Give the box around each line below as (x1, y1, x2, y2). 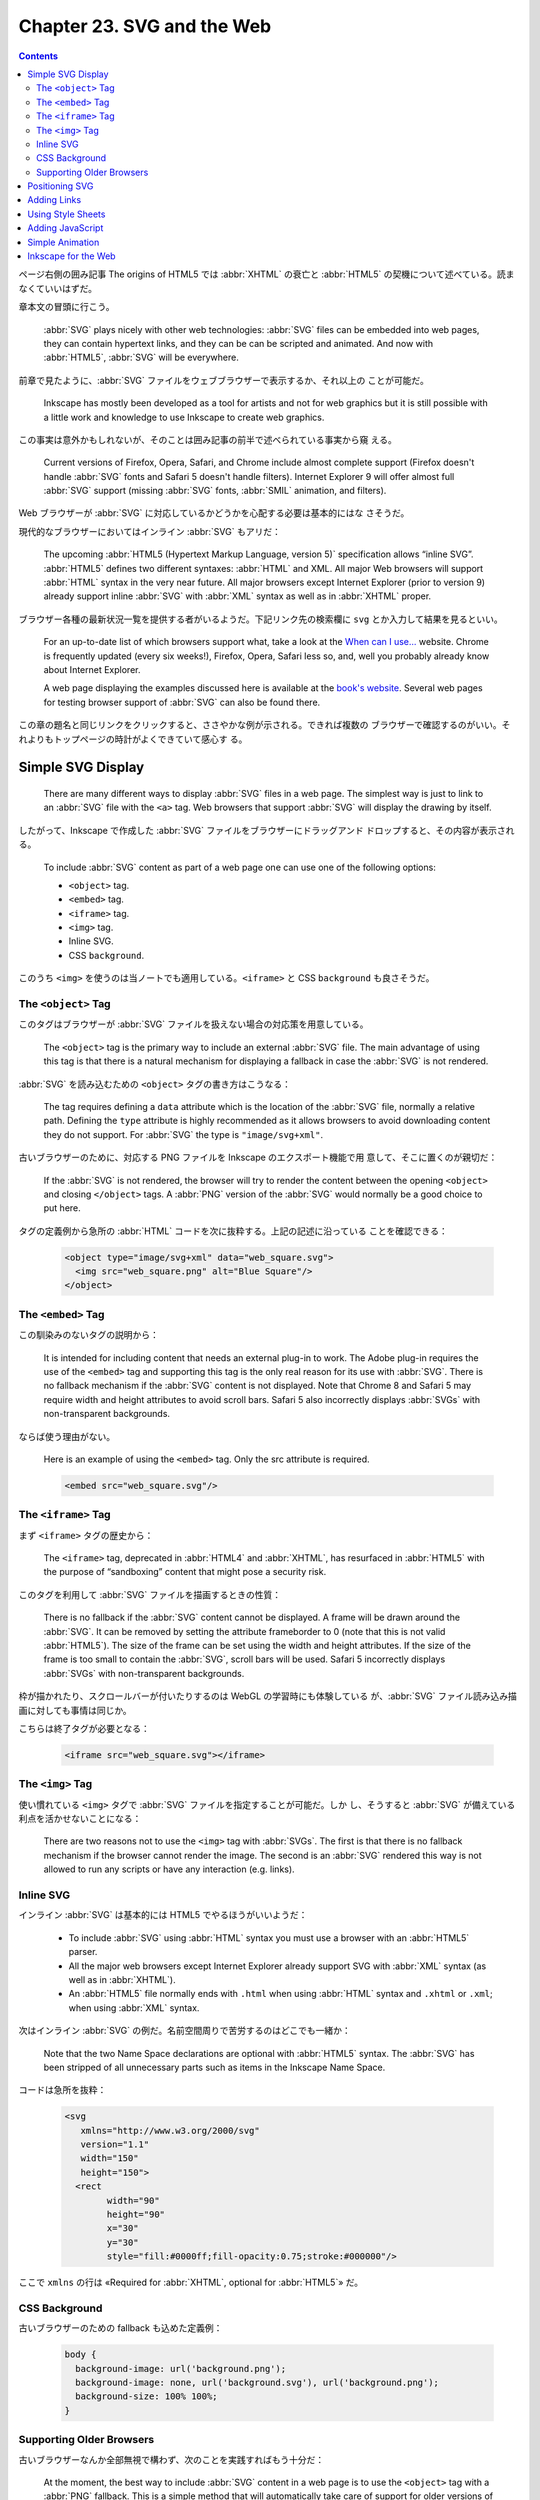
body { (64, 2349, 97, 2360)
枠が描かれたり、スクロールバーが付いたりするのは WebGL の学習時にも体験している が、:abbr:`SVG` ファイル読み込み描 (18, 1690, 517, 1702)
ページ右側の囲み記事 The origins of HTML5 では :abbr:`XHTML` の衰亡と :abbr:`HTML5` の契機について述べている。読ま (18, 268, 515, 280)
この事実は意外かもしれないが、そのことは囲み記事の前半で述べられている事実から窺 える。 (18, 433, 397, 445)
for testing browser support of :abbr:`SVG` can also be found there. (43, 696, 321, 708)
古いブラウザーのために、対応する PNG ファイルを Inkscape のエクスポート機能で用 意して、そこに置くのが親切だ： (18, 1151, 498, 1164)
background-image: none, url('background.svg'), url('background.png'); (75, 2377, 440, 2389)
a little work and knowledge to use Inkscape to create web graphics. (43, 411, 325, 423)
